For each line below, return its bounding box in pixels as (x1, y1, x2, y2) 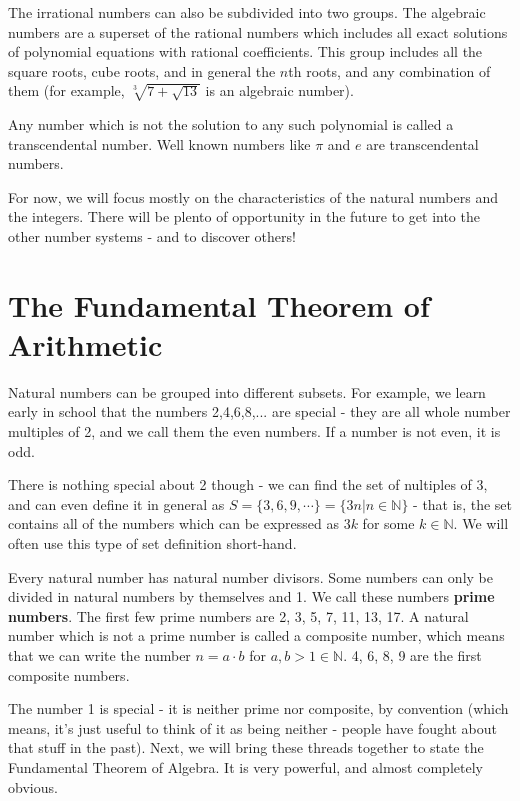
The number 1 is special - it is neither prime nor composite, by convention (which (8, 698, 509, 719)
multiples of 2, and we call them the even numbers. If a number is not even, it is (8, 421, 501, 442)
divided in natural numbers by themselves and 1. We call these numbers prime (8, 586, 495, 607)
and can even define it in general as (8, 493, 225, 514)
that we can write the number (8, 644, 191, 665)
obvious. (8, 776, 58, 797)
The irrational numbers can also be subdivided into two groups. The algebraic (8, 2, 486, 22)
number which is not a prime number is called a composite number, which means (8, 625, 505, 646)
